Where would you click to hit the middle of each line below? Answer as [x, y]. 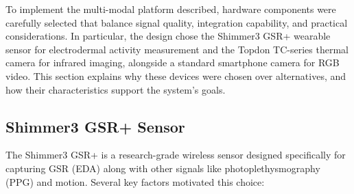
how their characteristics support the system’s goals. [116, 89]
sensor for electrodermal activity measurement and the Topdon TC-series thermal [177, 49]
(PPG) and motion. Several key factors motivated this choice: [135, 181]
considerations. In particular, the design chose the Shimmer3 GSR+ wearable [168, 36]
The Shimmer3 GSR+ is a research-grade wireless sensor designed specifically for [176, 155]
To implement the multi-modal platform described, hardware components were [171, 9]
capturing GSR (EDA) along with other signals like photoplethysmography [163, 168]
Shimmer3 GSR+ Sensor [95, 126]
